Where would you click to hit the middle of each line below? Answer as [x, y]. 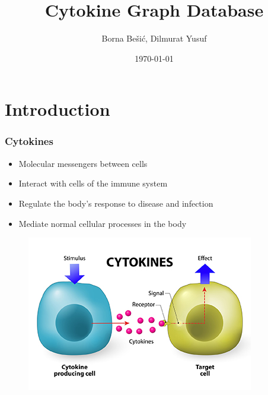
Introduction [58, 109]
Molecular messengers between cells [83, 163]
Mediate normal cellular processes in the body [103, 223]
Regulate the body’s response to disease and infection [116, 203]
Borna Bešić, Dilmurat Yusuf [154, 38]
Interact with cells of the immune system [93, 183]
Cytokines [29, 141]
